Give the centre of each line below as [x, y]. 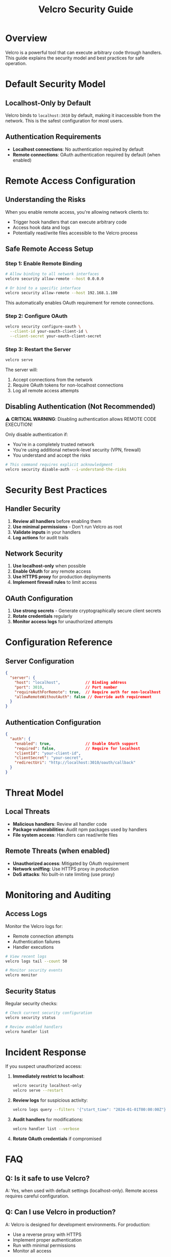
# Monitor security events [34, 970]
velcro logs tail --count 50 [36, 961]
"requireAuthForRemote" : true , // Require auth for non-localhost [88, 692]
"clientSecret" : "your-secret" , [49, 758]
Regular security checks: [31, 1004]
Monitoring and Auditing [58, 895]
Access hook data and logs [41, 227]
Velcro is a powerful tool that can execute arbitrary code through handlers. [84, 52]
